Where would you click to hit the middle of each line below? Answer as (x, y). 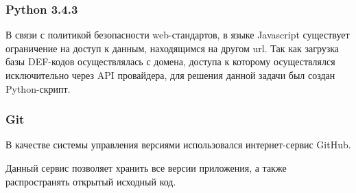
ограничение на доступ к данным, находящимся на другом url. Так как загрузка (173, 48)
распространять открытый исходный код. (91, 181)
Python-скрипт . (38, 88)
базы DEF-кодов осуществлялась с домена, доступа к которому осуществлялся (170, 61)
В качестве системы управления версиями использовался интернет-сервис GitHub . (178, 145)
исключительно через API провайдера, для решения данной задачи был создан (170, 75)
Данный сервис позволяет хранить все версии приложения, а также (146, 168)
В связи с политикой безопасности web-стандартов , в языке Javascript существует (178, 35)
